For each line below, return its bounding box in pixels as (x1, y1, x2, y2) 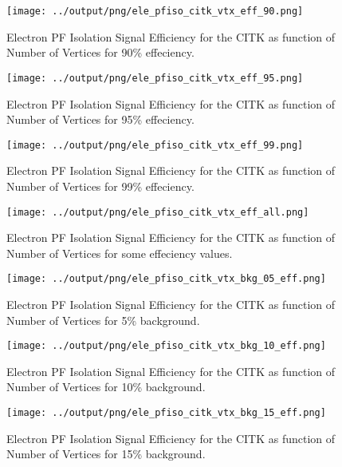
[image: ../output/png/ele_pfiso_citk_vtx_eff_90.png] (6, 6, 304, 17)
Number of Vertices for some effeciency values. (6, 244, 233, 261)
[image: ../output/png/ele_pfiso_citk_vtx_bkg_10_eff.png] (6, 340, 326, 352)
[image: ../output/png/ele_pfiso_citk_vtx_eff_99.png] (6, 139, 304, 151)
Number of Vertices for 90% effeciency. (6, 44, 195, 61)
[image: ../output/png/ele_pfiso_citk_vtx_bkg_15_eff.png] (6, 407, 326, 419)
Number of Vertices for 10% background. (6, 378, 206, 395)
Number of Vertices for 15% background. (6, 445, 206, 462)
